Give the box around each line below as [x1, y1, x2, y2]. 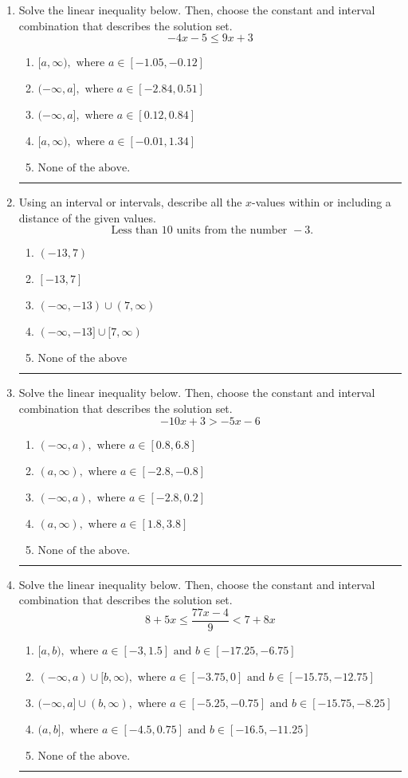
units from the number [176, 225, 288, 237]
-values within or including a [252, 194, 391, 210]
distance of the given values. [18, 209, 156, 226]
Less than [111, 225, 159, 237]
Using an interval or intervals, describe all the [18, 194, 242, 210]
